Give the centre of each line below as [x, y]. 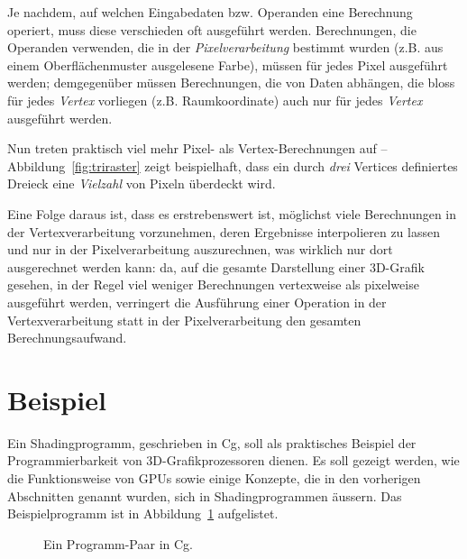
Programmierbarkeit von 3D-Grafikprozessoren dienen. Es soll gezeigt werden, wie [233, 460]
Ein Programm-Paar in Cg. [118, 543]
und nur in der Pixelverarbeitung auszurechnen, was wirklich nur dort [200, 249]
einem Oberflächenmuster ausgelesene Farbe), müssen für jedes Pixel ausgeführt [228, 64]
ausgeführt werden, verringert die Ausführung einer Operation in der [197, 302]
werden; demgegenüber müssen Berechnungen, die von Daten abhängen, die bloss [231, 82]
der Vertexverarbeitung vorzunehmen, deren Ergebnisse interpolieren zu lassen [224, 231]
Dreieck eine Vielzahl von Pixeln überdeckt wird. [142, 183]
